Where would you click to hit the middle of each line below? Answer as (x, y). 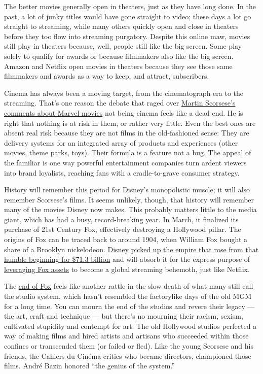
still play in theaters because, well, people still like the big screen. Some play (123, 46)
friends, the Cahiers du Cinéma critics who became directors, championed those (128, 355)
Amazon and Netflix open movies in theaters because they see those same (118, 66)
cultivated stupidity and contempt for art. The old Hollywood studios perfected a (130, 326)
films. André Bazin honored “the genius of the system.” (89, 366)
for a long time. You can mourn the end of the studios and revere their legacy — (129, 306)
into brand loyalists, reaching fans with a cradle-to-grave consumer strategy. (122, 172)
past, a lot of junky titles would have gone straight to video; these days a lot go (128, 16)
